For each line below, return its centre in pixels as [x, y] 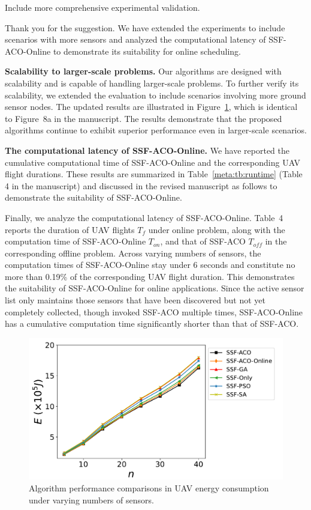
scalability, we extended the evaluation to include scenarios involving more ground [155, 95]
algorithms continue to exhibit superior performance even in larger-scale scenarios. [156, 130]
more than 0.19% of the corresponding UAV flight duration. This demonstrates [150, 276]
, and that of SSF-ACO [203, 241]
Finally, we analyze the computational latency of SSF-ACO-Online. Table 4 [144, 217]
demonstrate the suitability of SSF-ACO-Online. [93, 197]
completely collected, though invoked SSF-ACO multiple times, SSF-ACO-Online [154, 311]
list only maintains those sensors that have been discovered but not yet [135, 300]
